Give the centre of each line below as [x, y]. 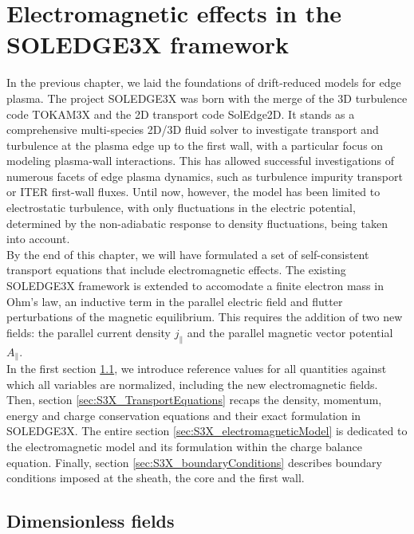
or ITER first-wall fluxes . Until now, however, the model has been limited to [193, 192]
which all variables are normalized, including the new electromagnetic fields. [192, 384]
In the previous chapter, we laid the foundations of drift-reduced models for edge [204, 82]
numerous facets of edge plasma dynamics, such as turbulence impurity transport [205, 176]
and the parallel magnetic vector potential [290, 332]
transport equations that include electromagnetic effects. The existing [176, 270]
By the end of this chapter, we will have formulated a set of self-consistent [188, 254]
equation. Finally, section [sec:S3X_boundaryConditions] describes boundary [194, 462]
